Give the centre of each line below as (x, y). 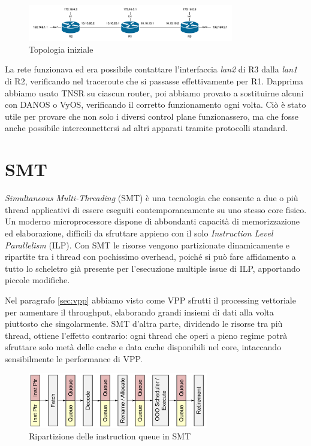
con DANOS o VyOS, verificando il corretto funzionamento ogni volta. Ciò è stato (155, 104)
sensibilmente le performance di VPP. (74, 358)
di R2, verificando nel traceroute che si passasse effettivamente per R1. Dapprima (154, 81)
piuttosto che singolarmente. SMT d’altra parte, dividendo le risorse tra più (144, 324)
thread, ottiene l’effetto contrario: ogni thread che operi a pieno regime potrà (146, 335)
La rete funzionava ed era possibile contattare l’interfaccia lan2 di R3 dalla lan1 (151, 69)
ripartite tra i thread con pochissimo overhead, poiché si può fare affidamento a (150, 257)
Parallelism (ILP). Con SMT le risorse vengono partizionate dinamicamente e (147, 245)
